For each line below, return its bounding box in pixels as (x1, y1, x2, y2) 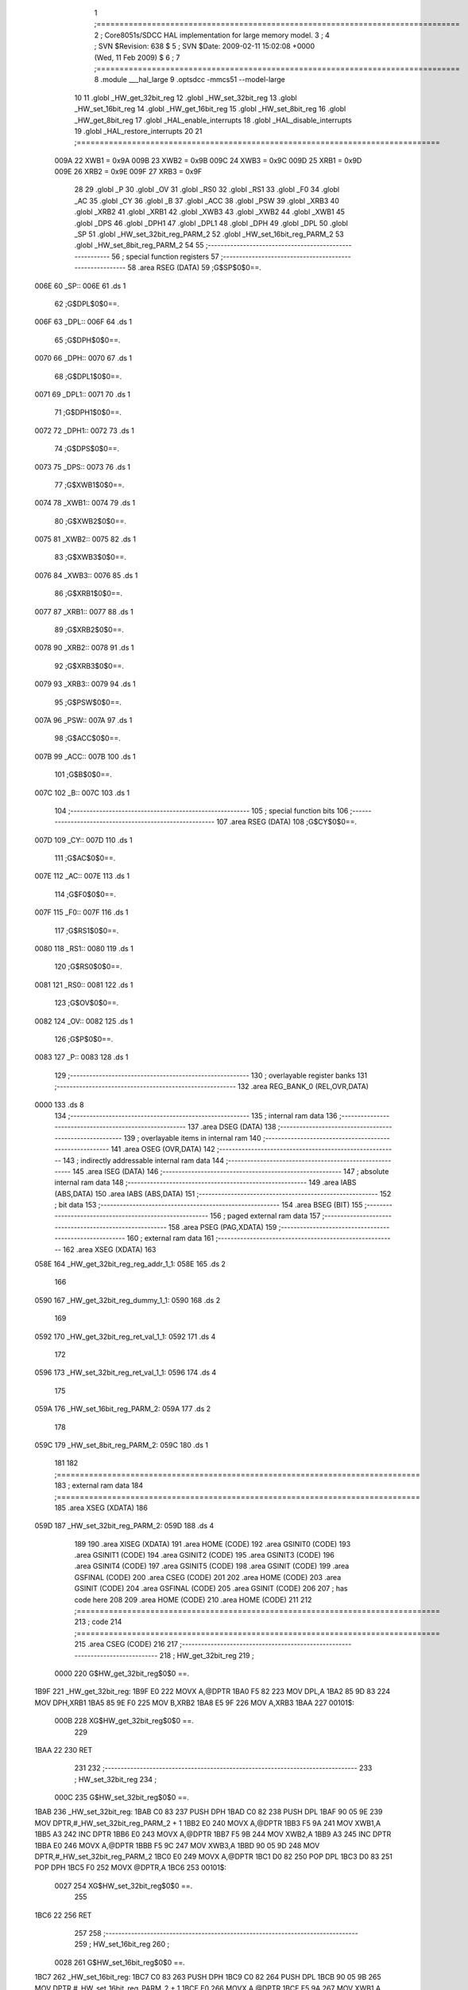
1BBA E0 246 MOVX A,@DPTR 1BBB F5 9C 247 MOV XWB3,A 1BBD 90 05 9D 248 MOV (34, 1840, 320, 1850)
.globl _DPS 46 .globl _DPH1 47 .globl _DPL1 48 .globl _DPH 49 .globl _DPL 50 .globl (74, 218, 349, 228)
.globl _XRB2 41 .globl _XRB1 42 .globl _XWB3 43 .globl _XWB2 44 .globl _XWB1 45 (74, 207, 346, 217)
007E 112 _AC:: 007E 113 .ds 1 (34, 872, 130, 881)
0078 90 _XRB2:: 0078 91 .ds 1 (34, 643, 134, 653)
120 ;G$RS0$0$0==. (54, 962, 122, 971)
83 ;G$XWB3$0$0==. (54, 552, 127, 562)
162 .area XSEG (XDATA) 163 (62, 1244, 157, 1254)
